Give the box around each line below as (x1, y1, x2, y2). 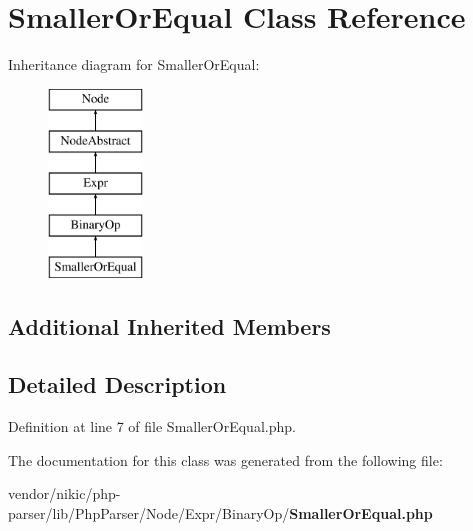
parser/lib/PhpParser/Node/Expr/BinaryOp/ (8, 503, 290, 524)
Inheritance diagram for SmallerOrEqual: (8, 54, 260, 75)
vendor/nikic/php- (8, 483, 121, 504)
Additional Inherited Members (8, 310, 331, 341)
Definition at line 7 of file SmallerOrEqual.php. (8, 416, 296, 437)
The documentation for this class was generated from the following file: (8, 449, 443, 470)
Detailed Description (8, 369, 227, 400)
